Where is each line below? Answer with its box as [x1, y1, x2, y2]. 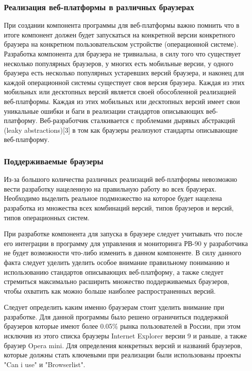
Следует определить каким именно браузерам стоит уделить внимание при [4, 302, 224, 312]
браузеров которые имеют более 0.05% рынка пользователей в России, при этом [4, 321, 241, 331]
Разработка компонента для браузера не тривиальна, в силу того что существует [4, 49, 241, 58]
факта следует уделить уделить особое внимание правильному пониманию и [4, 257, 230, 267]
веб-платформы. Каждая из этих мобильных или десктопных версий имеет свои [4, 96, 240, 106]
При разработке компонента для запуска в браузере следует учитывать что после [4, 229, 243, 239]
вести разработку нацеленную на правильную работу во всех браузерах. [4, 183, 217, 194]
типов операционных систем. [4, 212, 90, 222]
